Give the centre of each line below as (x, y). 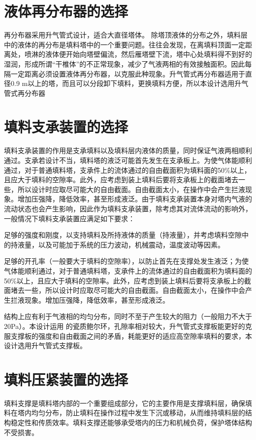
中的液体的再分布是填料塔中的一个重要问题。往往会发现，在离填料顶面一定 (125, 44)
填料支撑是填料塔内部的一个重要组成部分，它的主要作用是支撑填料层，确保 (125, 403)
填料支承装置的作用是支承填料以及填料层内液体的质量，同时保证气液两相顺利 (128, 150)
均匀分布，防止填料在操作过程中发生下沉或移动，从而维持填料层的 (138, 413)
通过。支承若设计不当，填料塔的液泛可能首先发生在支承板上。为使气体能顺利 (128, 160)
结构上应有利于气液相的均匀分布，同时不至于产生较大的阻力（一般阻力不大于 (128, 316)
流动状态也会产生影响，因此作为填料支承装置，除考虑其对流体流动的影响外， (128, 208)
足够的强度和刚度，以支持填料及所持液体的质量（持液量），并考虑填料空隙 (123, 235)
